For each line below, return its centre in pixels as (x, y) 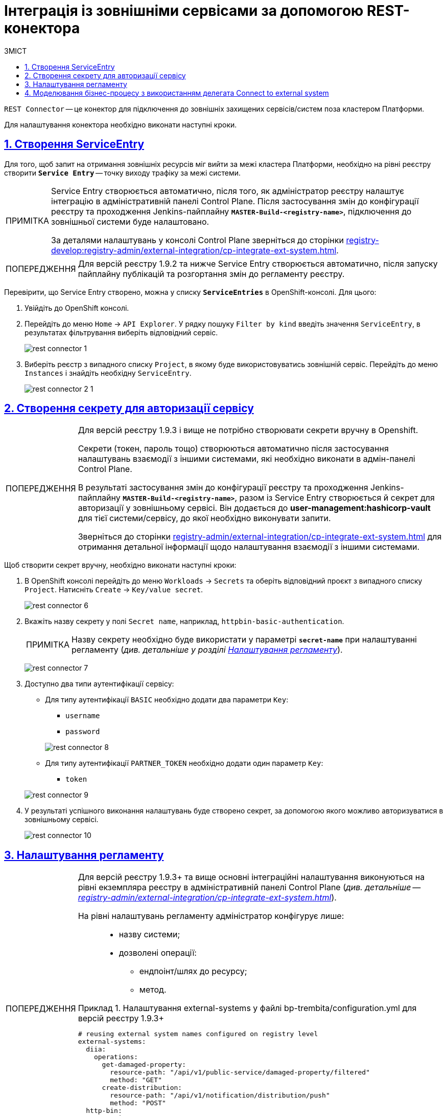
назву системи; (149, 935)
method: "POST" (138, 1103)
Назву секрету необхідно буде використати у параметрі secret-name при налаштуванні (244, 640)
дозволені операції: (158, 953)
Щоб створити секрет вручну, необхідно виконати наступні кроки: (120, 565)
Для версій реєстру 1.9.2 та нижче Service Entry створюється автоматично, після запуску (258, 263)
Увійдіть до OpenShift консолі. (77, 308)
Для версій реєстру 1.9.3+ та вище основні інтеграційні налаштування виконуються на (251, 877)
